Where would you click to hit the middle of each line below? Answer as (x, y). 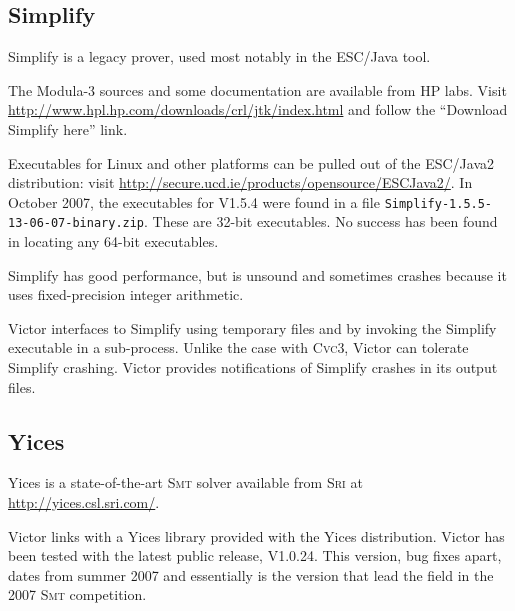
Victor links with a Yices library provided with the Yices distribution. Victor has (256, 535)
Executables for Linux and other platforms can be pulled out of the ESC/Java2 (251, 162)
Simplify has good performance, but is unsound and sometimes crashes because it (257, 274)
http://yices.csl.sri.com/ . (84, 502)
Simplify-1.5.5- (438, 203)
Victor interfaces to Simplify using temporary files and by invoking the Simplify (252, 327)
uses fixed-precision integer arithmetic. (126, 294)
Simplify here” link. (68, 128)
